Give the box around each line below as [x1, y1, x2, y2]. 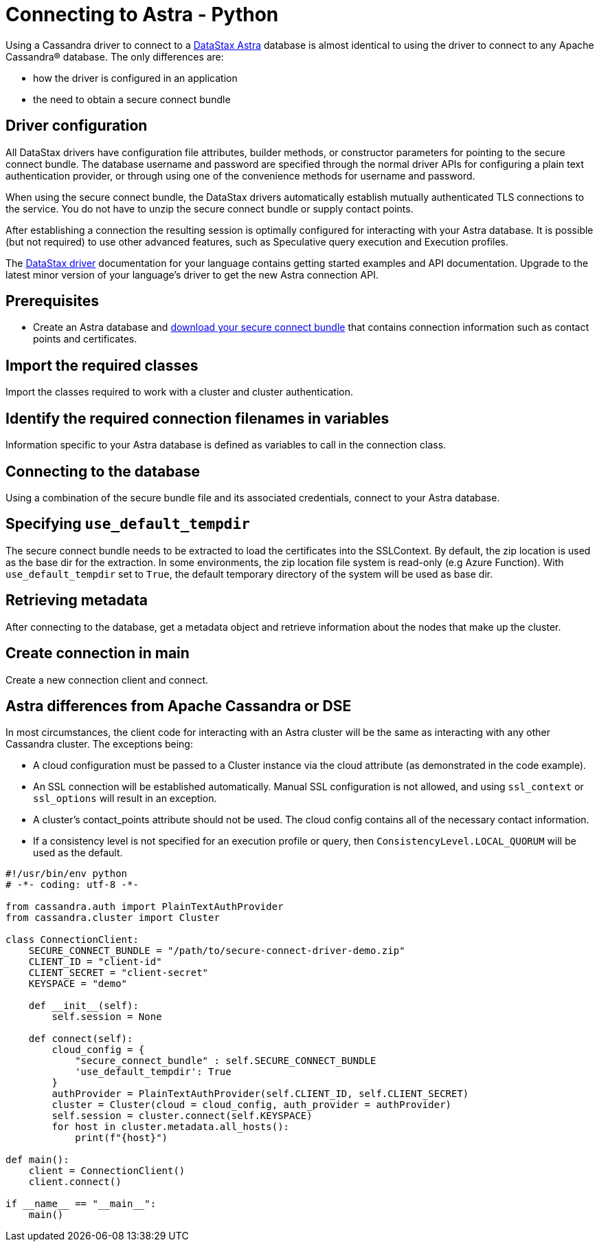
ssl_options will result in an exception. [33, 792, 217, 805]
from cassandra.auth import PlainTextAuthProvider [5, 901, 284, 913]
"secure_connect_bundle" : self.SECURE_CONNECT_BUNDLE [75, 1055, 376, 1067]
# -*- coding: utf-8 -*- [5, 879, 139, 891]
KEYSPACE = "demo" [28, 978, 128, 990]
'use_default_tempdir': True [75, 1066, 231, 1078]
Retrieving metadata [5, 592, 148, 609]
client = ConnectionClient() [28, 1165, 185, 1177]
